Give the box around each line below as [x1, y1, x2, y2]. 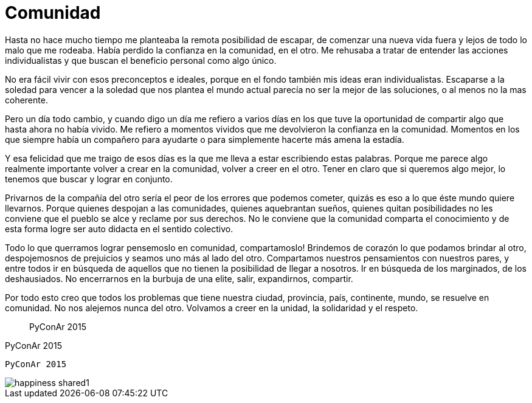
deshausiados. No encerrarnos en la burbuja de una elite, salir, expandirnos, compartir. [5, 273, 353, 284]
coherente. [5, 94, 48, 105]
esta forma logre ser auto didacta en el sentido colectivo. [5, 223, 233, 234]
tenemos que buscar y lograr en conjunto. [5, 173, 173, 184]
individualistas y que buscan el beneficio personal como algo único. [5, 55, 277, 66]
